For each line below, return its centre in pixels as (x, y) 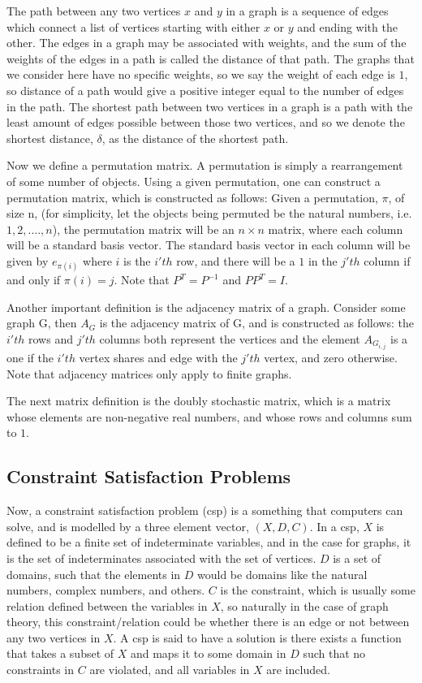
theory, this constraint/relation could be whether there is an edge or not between (208, 622)
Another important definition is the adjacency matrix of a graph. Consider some (206, 307)
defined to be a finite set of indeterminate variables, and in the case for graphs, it (209, 542)
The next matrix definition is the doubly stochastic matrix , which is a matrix (199, 401)
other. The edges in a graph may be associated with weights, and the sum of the (207, 43)
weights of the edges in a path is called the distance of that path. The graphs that (211, 58)
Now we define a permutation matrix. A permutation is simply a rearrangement (205, 165)
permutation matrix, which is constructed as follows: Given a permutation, (192, 197)
